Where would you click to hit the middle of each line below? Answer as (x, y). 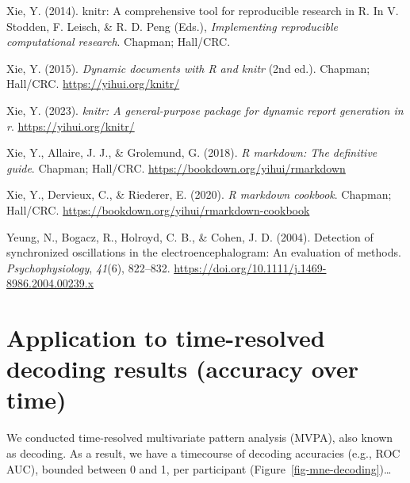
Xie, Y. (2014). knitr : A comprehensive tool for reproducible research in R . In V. (203, 10)
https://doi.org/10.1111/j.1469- (250, 267)
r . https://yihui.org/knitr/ (71, 126)
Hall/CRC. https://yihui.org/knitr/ (93, 84)
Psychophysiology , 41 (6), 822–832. (88, 267)
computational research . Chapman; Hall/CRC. (119, 42)
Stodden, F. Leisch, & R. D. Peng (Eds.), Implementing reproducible (172, 26)
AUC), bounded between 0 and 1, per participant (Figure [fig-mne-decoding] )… (199, 468)
